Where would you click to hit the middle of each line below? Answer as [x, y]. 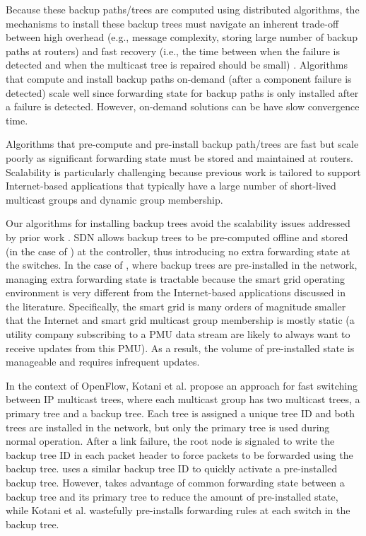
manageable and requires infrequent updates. [103, 362]
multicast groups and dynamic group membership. [114, 199]
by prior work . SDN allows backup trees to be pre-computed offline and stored [177, 237]
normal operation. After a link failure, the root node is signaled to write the [170, 441]
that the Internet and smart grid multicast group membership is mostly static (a [180, 320]
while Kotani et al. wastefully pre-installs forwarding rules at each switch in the [178, 510]
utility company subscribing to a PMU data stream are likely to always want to [178, 334]
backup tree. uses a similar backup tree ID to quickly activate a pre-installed [172, 468]
